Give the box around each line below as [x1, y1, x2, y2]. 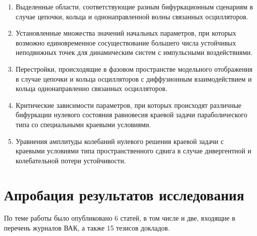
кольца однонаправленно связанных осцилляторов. [15, 83, 168, 94]
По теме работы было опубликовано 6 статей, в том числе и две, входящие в [4, 213, 235, 223]
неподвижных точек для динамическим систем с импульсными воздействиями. [15, 47, 253, 57]
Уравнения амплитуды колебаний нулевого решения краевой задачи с [15, 136, 224, 146]
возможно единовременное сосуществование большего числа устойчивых [15, 37, 236, 47]
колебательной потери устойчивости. [15, 155, 126, 165]
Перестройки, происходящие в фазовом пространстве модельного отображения [15, 63, 253, 74]
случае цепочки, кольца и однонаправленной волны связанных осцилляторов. [15, 11, 249, 21]
